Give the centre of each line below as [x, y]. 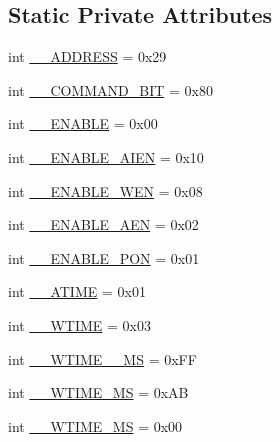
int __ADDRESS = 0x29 [87, 56]
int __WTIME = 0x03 [79, 324]
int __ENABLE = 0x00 [83, 123]
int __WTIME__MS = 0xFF [102, 358]
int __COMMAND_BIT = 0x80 [110, 89]
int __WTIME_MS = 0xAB [98, 392]
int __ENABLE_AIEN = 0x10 [106, 156]
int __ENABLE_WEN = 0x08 [105, 190]
